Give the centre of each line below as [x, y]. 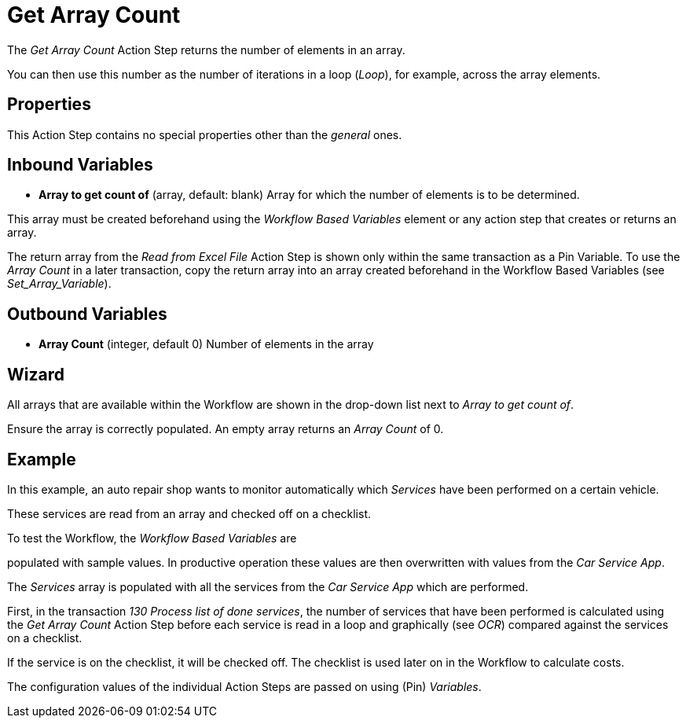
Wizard [36, 374]
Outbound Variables [87, 314]
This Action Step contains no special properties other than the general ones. [205, 134]
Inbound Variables [80, 165]
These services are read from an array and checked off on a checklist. [189, 513]
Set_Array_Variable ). [59, 284]
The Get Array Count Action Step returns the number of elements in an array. [206, 50]
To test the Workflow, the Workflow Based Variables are [152, 538]
